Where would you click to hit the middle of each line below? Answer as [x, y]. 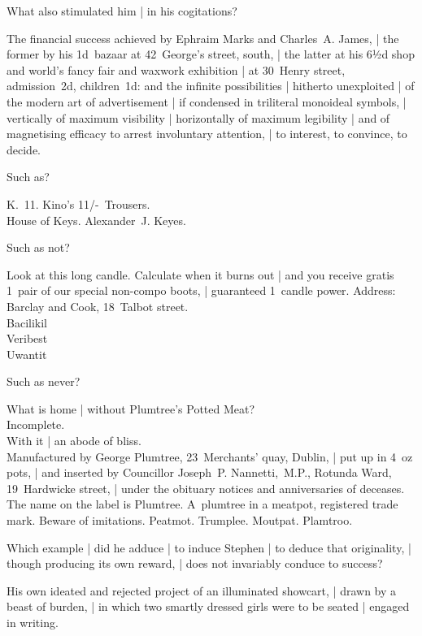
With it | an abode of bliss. [74, 441]
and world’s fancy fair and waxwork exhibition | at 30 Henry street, [176, 69]
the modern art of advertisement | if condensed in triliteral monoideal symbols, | [207, 101]
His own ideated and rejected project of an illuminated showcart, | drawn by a [202, 590]
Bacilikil [27, 322]
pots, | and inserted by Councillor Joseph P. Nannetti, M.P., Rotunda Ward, [199, 472]
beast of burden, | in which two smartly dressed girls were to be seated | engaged [208, 606]
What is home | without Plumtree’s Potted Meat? [131, 408]
